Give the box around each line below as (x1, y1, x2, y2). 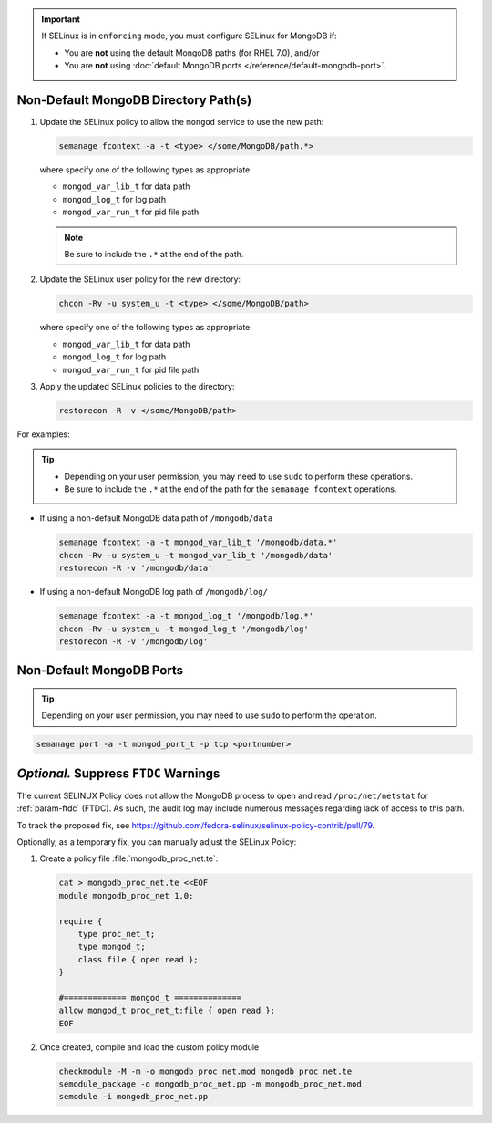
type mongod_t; (77, 941, 146, 952)
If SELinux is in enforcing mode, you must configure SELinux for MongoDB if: (41, 30, 337, 41)
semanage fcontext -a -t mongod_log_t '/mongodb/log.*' (58, 611, 314, 621)
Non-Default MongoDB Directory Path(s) (16, 92, 252, 108)
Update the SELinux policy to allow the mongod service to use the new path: (39, 117, 324, 128)
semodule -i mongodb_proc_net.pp (58, 1091, 209, 1102)
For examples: (16, 429, 70, 440)
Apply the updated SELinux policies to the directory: (39, 380, 236, 391)
